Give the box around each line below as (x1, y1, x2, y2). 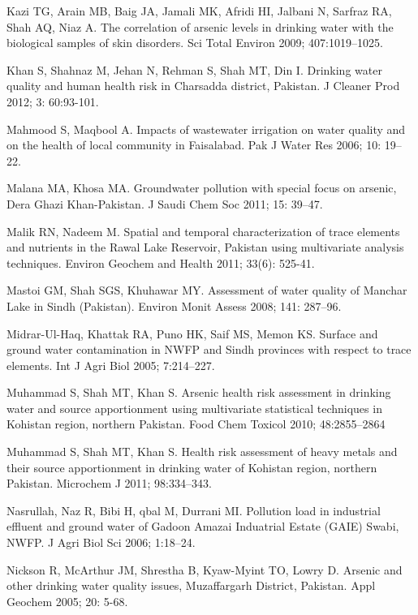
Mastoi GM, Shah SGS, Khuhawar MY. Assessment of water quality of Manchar (6, 282, 407, 299)
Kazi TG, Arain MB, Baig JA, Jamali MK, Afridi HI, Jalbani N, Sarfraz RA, (6, 2, 392, 19)
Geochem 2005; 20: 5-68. (6, 592, 128, 609)
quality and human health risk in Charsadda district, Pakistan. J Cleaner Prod (6, 77, 400, 94)
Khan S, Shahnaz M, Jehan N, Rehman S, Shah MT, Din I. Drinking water (6, 61, 382, 78)
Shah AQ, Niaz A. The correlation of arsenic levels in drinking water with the (6, 18, 394, 35)
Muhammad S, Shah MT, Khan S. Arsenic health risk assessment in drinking (6, 384, 391, 401)
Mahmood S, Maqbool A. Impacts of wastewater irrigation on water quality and (6, 120, 406, 137)
